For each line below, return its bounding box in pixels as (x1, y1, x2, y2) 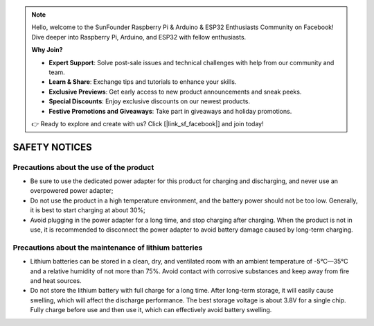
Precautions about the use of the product (12, 162, 154, 172)
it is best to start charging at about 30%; (30, 206, 145, 214)
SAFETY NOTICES (12, 141, 93, 153)
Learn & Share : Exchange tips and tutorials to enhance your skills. (48, 78, 237, 86)
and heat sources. (30, 276, 82, 284)
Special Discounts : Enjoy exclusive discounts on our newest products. (48, 97, 251, 105)
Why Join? (31, 46, 63, 54)
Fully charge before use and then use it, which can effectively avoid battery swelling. (30, 306, 272, 314)
